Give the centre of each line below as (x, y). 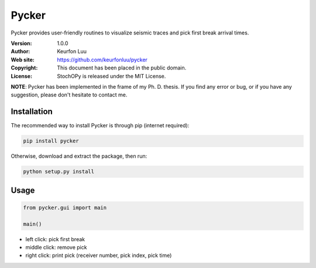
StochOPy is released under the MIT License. (111, 76)
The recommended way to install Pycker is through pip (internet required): (100, 126)
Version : (21, 43)
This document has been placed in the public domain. (122, 68)
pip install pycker (51, 141)
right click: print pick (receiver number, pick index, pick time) (99, 255)
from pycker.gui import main (65, 208)
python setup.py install (59, 172)
